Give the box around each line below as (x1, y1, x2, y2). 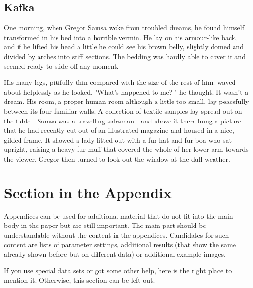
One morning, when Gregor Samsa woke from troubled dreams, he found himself (4, 22, 244, 33)
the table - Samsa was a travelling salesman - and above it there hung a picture (4, 115, 241, 125)
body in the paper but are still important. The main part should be (4, 220, 206, 230)
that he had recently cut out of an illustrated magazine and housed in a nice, (4, 125, 234, 135)
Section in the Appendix (4, 182, 172, 202)
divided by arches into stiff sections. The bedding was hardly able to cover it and (4, 51, 246, 61)
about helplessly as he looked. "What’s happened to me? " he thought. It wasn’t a (4, 86, 249, 97)
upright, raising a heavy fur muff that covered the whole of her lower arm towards (4, 144, 249, 154)
